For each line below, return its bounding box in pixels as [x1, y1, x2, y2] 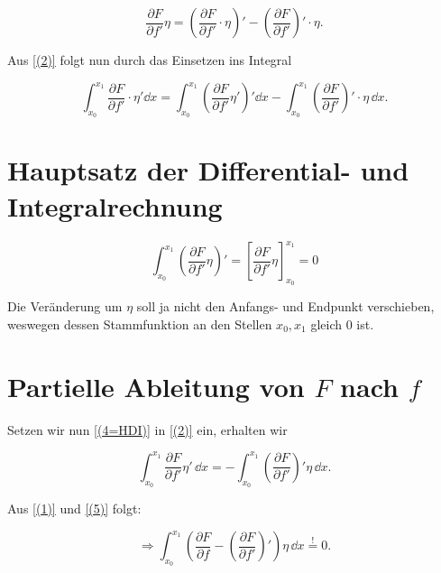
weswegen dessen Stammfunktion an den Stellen [7, 314, 272, 333]
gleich [310, 314, 343, 333]
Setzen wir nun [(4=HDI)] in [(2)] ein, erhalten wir [7, 420, 288, 439]
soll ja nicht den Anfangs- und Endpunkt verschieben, [136, 297, 435, 316]
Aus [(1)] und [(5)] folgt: [7, 498, 142, 517]
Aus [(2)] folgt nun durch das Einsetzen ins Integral [7, 51, 292, 69]
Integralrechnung [7, 187, 223, 224]
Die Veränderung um [7, 297, 123, 316]
